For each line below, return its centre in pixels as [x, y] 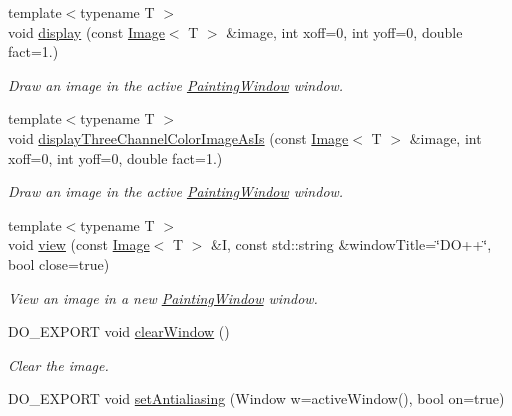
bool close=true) [59, 263]
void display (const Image [86, 31]
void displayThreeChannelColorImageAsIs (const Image [178, 137]
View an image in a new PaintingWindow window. [163, 297]
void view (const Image [79, 244]
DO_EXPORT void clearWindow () [119, 331]
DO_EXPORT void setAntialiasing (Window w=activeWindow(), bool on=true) [256, 398]
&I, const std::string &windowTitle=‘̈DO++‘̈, [351, 244]
